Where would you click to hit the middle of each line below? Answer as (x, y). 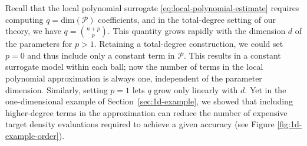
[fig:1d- (290, 124)
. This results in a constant (232, 55)
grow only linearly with (196, 89)
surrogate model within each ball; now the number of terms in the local (134, 67)
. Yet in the (265, 89)
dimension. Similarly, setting (57, 89)
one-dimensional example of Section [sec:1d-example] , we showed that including (149, 101)
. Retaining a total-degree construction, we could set (189, 44)
